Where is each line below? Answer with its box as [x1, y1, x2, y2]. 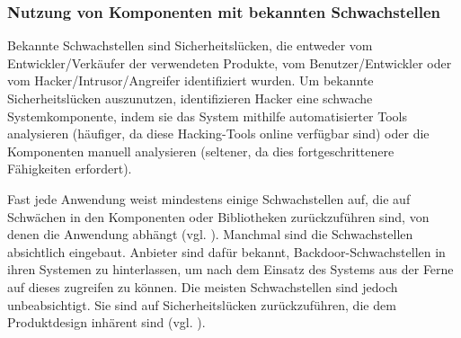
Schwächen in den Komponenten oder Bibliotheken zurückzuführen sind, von [7, 207, 430, 226]
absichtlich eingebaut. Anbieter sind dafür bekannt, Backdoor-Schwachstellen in [7, 242, 446, 261]
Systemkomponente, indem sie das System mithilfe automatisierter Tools [7, 106, 408, 125]
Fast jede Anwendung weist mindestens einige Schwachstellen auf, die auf [7, 189, 411, 208]
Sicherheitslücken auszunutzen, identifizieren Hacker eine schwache [7, 89, 373, 107]
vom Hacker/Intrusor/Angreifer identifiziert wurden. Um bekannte [7, 71, 374, 90]
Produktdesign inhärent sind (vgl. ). [7, 313, 206, 332]
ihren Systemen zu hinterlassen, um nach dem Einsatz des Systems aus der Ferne [7, 260, 454, 279]
